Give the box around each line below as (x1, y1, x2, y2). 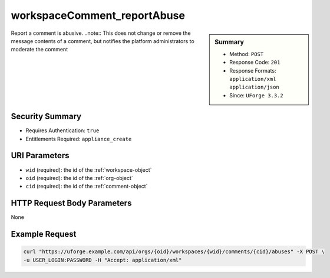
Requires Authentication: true (25, 127, 100, 134)
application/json (229, 84, 279, 91)
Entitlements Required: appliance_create (25, 135, 132, 142)
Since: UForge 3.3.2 (229, 91, 283, 99)
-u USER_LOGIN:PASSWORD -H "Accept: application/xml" (23, 257, 182, 263)
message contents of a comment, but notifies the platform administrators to (11, 37, 194, 44)
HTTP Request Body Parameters (11, 198, 132, 208)
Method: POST (229, 50, 264, 57)
